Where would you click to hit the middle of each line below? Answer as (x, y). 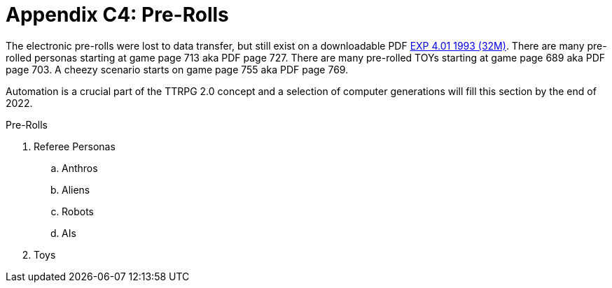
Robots (78, 211)
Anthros (80, 168)
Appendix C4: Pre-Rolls (117, 15)
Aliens (76, 189)
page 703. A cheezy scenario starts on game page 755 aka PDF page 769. (177, 69)
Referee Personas (75, 146)
